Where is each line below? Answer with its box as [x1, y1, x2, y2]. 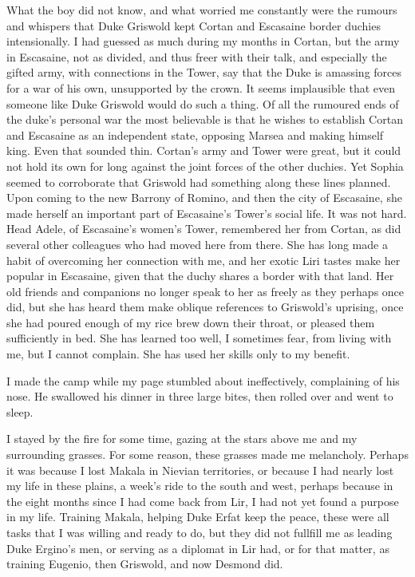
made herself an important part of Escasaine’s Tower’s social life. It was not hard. [6, 204, 407, 221]
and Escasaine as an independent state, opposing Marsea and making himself [6, 126, 384, 143]
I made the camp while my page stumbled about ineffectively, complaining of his [6, 372, 400, 389]
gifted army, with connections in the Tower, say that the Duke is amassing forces [6, 64, 402, 81]
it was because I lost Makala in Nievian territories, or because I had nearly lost [6, 461, 394, 478]
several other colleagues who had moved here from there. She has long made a [6, 235, 388, 252]
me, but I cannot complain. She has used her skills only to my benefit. [6, 346, 350, 362]
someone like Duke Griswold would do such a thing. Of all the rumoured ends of [6, 95, 399, 112]
